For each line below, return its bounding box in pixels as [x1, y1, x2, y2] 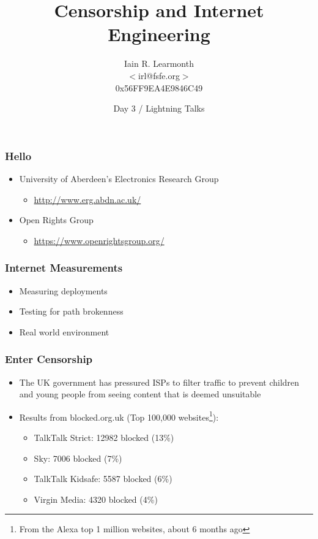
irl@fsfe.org [138, 69, 180, 82]
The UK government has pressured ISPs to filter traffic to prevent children [19, 375, 300, 388]
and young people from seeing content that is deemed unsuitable [19, 388, 261, 400]
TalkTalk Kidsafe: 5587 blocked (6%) [34, 472, 172, 485]
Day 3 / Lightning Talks [113, 102, 205, 115]
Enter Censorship [5, 351, 93, 367]
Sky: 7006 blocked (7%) [34, 451, 122, 464]
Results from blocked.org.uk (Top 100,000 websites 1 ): [19, 408, 219, 423]
